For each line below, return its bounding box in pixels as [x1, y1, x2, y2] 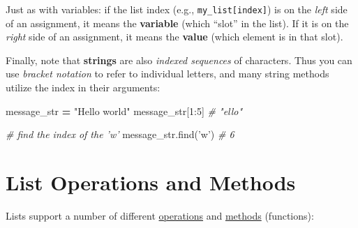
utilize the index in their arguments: [6, 80, 161, 95]
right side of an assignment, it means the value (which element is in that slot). [6, 29, 343, 44]
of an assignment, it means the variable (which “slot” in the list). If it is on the [6, 15, 349, 30]
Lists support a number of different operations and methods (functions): [6, 208, 314, 222]
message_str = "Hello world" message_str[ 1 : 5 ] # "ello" [6, 103, 243, 118]
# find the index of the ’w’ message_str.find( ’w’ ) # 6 [6, 127, 234, 142]
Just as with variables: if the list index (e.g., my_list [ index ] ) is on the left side [6, 2, 348, 16]
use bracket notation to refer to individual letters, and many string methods [6, 66, 329, 81]
